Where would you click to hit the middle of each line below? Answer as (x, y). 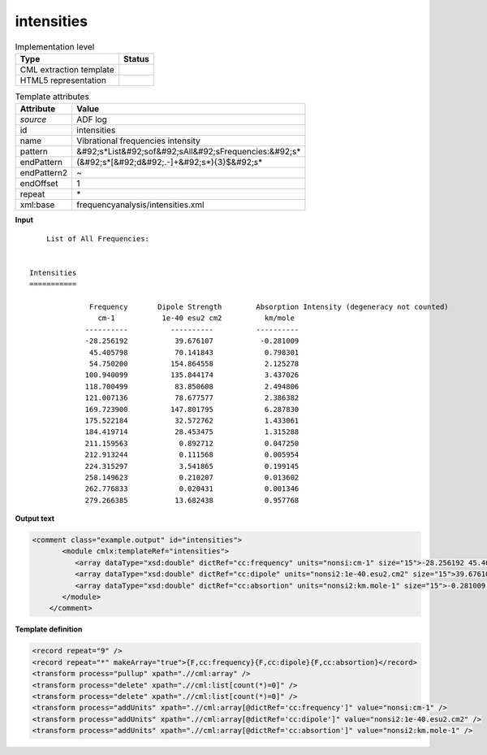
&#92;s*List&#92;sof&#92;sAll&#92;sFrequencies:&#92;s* (189, 152)
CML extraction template (67, 69)
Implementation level (55, 46)
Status (136, 59)
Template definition (49, 629)
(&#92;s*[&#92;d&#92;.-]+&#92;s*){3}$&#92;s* (170, 163)
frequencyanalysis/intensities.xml (140, 205)
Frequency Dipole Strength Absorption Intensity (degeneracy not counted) (269, 307)
